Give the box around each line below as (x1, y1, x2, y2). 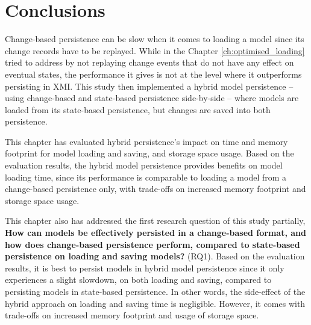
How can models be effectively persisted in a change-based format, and (5, 226, 306, 239)
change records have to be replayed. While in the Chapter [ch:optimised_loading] (5, 44, 305, 57)
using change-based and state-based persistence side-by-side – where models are (5, 91, 299, 104)
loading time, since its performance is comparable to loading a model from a (5, 170, 287, 183)
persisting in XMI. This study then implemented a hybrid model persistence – (5, 79, 294, 92)
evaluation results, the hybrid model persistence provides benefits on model (5, 159, 283, 172)
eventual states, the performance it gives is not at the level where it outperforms (5, 67, 302, 80)
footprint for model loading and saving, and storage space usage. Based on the (5, 147, 294, 159)
